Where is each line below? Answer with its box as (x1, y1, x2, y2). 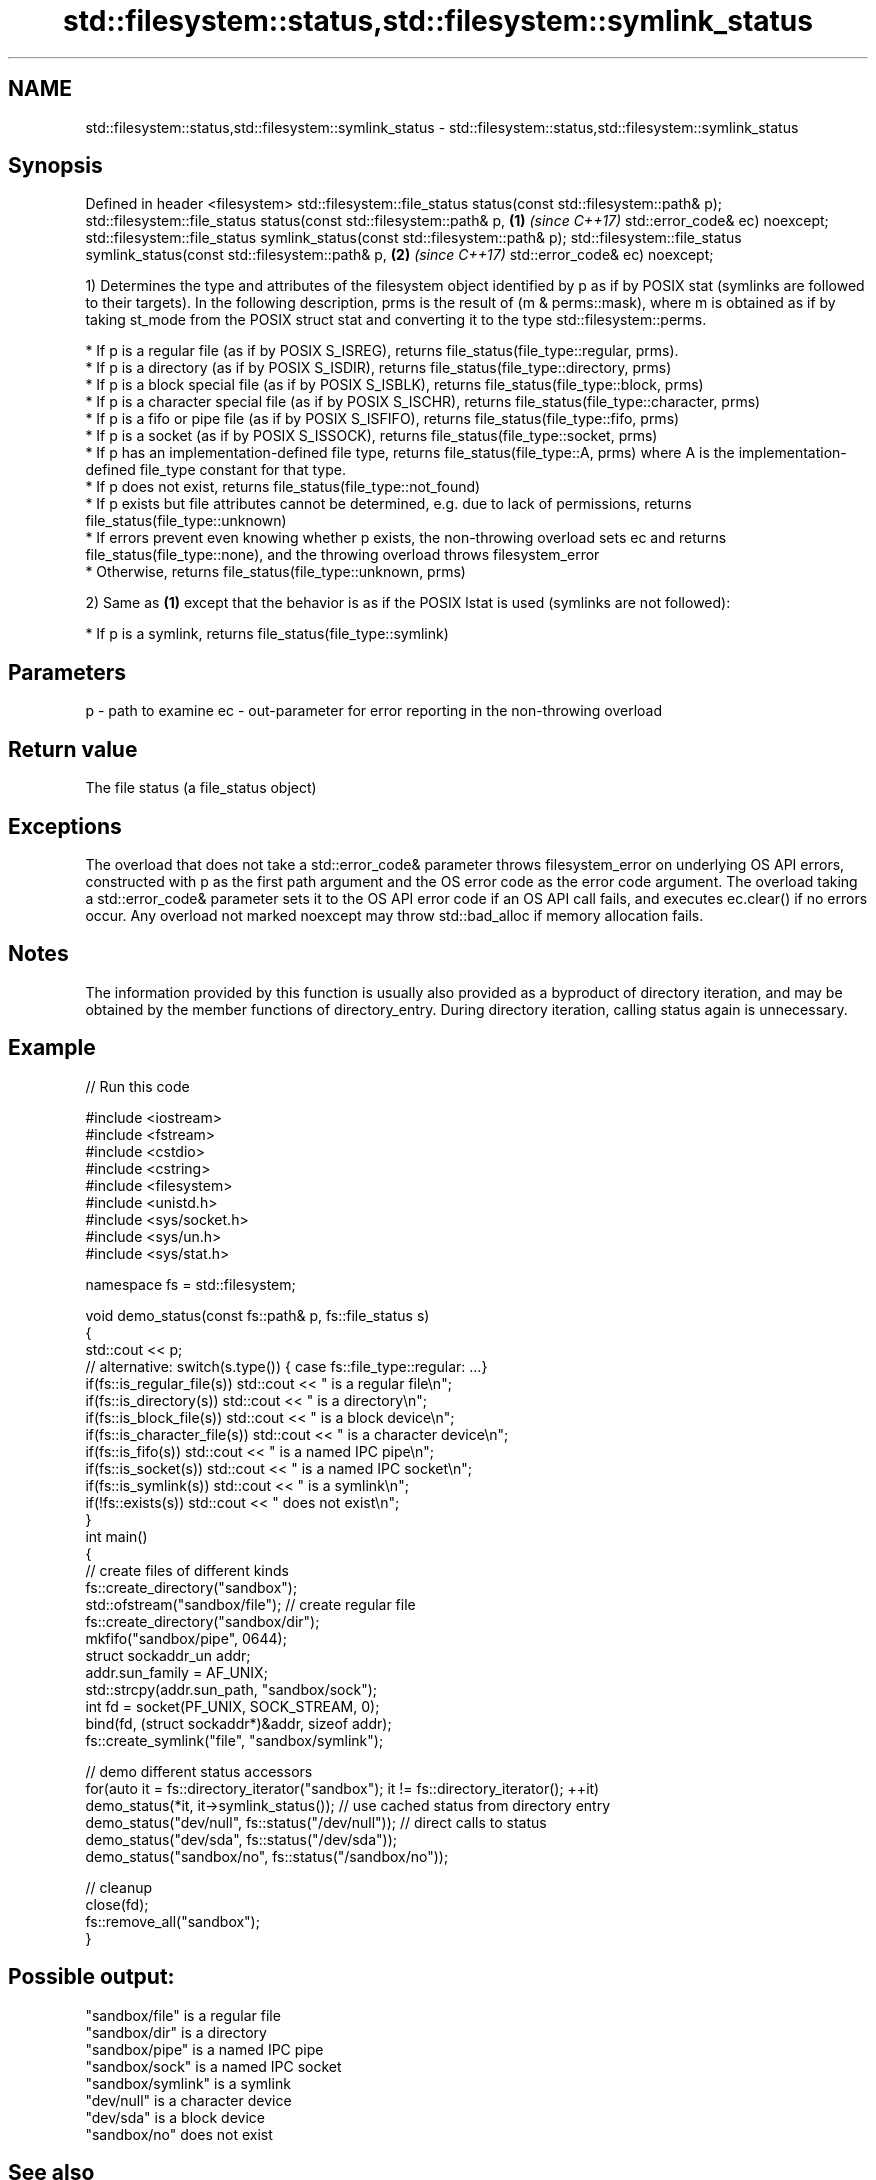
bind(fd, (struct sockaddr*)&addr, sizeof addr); (85, 1714, 392, 1732)
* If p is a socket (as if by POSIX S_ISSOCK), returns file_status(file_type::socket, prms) (85, 427, 658, 445)
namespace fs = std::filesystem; (85, 1275, 296, 1293)
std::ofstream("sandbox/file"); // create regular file (85, 1595, 416, 1613)
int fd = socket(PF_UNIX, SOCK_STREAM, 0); (85, 1697, 380, 1715)
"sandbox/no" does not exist (85, 2125, 273, 2143)
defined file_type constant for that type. (85, 461, 346, 479)
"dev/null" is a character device (85, 2091, 292, 2109)
